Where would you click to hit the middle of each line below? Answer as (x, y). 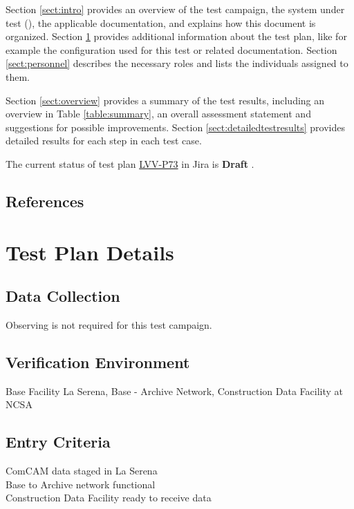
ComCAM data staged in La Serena (82, 471)
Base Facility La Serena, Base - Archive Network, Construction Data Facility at (175, 391)
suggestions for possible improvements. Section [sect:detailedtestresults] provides (175, 127)
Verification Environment (98, 362)
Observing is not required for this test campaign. (109, 324)
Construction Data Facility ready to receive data (109, 498)
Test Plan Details (90, 252)
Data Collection (63, 296)
